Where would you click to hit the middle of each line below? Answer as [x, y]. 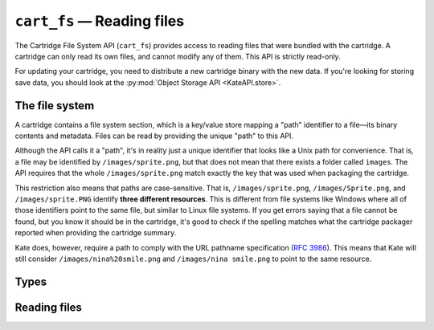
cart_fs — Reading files [100, 21]
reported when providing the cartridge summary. [96, 233]
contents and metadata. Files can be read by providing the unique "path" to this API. [154, 136]
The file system [55, 106]
